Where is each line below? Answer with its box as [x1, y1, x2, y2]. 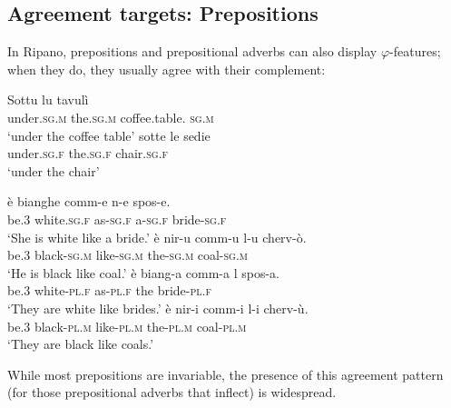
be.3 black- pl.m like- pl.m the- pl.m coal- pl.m [7, 316, 247, 335]
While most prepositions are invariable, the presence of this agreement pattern [7, 364, 444, 383]
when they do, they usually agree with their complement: [7, 59, 326, 78]
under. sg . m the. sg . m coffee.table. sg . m [7, 107, 214, 126]
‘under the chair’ [7, 161, 100, 180]
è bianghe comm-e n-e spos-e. [7, 192, 171, 211]
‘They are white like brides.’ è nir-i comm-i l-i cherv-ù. [7, 298, 309, 317]
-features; [389, 42, 441, 61]
